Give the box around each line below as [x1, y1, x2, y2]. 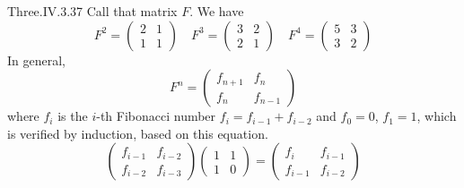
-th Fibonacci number [96, 107, 216, 125]
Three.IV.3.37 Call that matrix [7, 2, 178, 20]
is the [57, 107, 88, 125]
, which [416, 107, 457, 125]
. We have [189, 2, 244, 20]
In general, [7, 50, 66, 69]
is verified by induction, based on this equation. [7, 124, 268, 142]
